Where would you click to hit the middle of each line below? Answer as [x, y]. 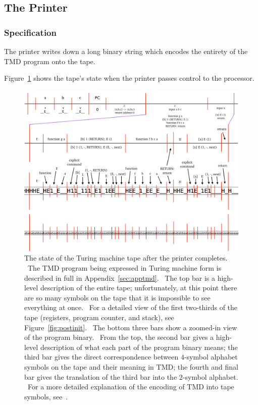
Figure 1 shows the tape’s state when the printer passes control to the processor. [129, 78]
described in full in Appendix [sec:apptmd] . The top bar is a [120, 277]
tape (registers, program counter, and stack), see [99, 317]
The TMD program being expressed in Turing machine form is [124, 267]
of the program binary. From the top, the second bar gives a [119, 337]
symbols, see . [46, 396]
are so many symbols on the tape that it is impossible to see [117, 297]
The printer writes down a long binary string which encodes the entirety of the [126, 51]
